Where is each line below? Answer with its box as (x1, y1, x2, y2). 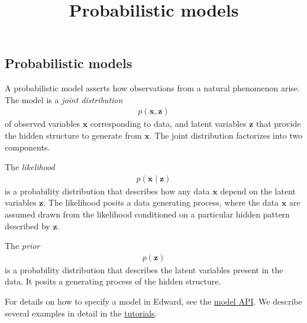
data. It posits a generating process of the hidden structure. (5, 275, 221, 287)
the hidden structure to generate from (5, 129, 142, 141)
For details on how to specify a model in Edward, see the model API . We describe (5, 295, 302, 307)
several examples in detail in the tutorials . (5, 306, 157, 319)
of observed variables (5, 117, 80, 130)
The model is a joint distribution (5, 93, 123, 105)
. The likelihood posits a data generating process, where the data (43, 196, 279, 209)
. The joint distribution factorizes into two (149, 129, 303, 141)
